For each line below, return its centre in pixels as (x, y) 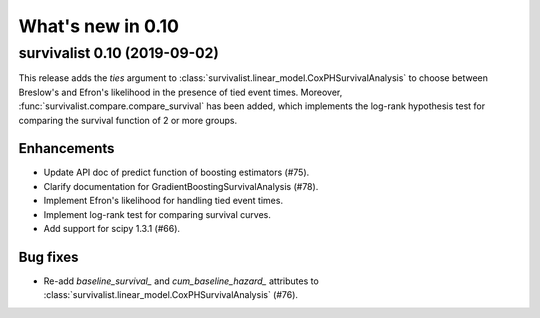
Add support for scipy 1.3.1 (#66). (111, 229)
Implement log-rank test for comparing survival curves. (157, 214)
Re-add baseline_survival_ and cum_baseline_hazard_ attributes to (181, 281)
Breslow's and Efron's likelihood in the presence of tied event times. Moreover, (180, 92)
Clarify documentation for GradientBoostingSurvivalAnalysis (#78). (181, 186)
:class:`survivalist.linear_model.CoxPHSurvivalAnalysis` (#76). (171, 295)
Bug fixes (48, 256)
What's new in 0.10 (99, 26)
